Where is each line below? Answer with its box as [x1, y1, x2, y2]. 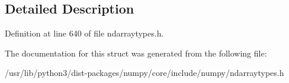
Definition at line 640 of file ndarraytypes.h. [5, 27, 164, 39]
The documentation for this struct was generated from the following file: [5, 47, 267, 59]
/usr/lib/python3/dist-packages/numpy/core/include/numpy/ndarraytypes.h [5, 67, 284, 79]
